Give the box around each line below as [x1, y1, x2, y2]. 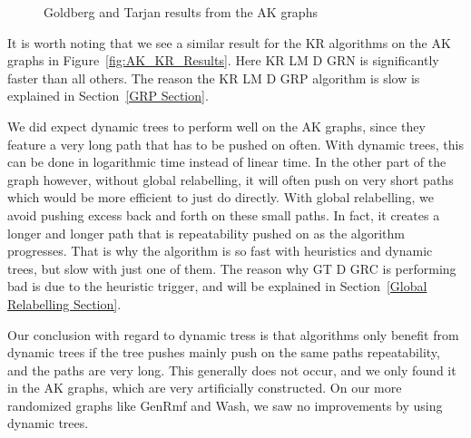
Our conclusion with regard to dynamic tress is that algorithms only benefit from [7, 325, 459, 344]
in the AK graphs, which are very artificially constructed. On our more [7, 378, 402, 397]
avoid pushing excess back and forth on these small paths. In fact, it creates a [7, 205, 440, 224]
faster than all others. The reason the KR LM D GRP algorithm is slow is [7, 68, 420, 87]
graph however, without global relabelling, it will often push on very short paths [7, 170, 454, 189]
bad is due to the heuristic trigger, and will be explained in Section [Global [7, 277, 427, 296]
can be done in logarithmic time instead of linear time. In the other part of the [7, 152, 446, 171]
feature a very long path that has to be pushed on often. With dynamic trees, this [7, 134, 464, 153]
